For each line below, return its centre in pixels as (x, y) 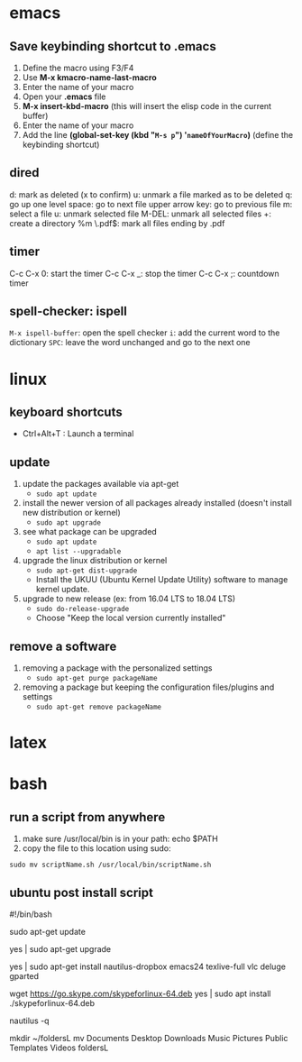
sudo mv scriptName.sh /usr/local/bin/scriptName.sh (110, 865)
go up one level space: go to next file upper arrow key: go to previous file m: (151, 204)
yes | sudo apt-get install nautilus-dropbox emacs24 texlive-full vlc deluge (148, 966)
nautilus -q (29, 1021)
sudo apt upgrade (69, 523)
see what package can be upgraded (90, 532)
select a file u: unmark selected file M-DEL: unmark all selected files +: (141, 214)
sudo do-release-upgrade (82, 609)
